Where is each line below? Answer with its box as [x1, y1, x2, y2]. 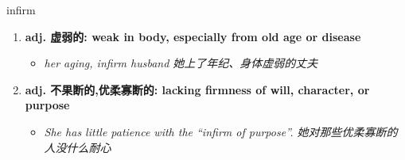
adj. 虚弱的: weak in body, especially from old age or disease [25, 28, 361, 44]
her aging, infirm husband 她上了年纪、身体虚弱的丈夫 [44, 55, 318, 71]
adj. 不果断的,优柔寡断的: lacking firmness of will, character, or [25, 81, 370, 97]
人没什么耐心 [44, 139, 111, 155]
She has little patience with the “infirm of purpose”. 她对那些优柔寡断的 [44, 123, 398, 139]
